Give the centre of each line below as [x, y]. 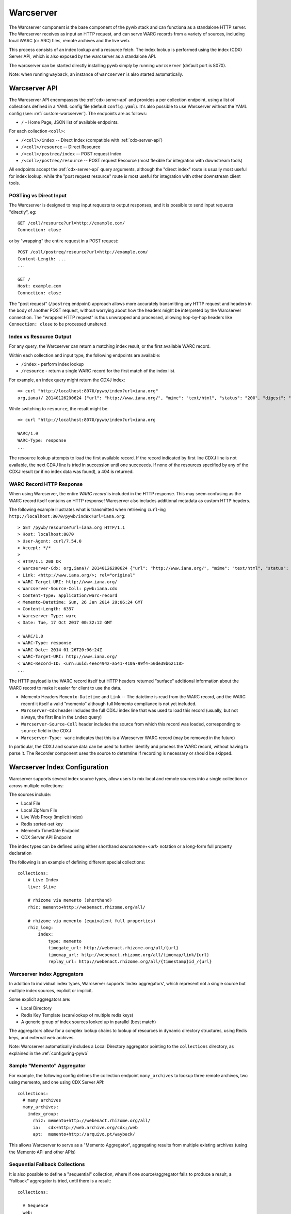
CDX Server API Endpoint [46, 837]
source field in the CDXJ [46, 731]
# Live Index [43, 880]
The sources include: [30, 794]
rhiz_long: [40, 928]
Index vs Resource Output [40, 337]
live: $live [42, 887]
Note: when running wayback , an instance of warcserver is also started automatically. [96, 74]
